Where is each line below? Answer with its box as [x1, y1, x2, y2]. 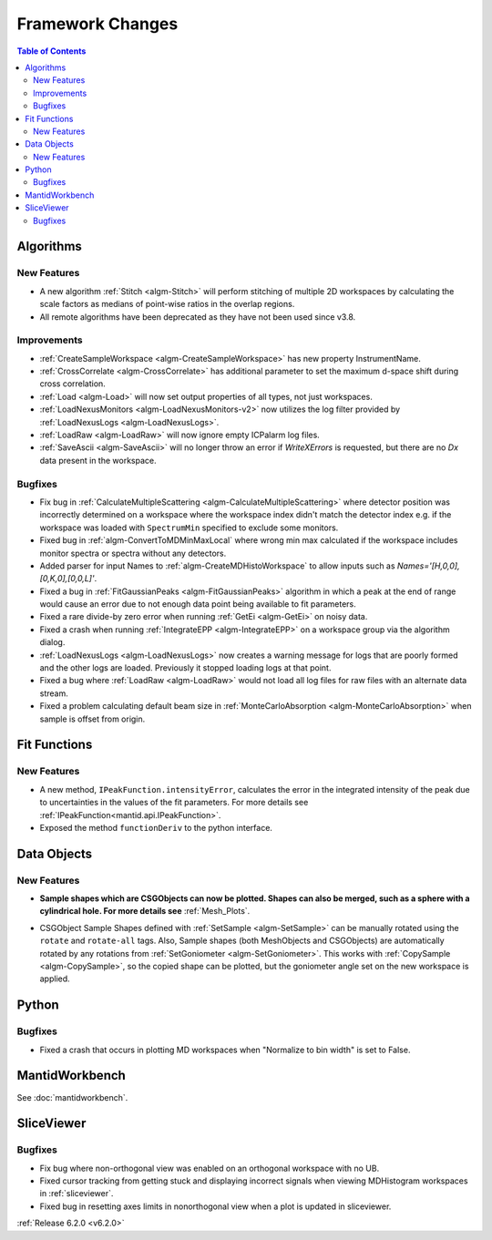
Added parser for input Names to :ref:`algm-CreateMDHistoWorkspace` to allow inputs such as [39, 560, 395, 571]
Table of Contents [16, 46, 87, 56]
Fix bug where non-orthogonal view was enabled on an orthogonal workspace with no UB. [39, 1163, 380, 1173]
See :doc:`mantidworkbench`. [16, 1091, 128, 1102]
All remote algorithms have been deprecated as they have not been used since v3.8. [39, 311, 356, 323]
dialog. [39, 637, 66, 648]
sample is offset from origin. [39, 713, 146, 724]
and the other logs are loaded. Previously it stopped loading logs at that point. [39, 662, 332, 673]
